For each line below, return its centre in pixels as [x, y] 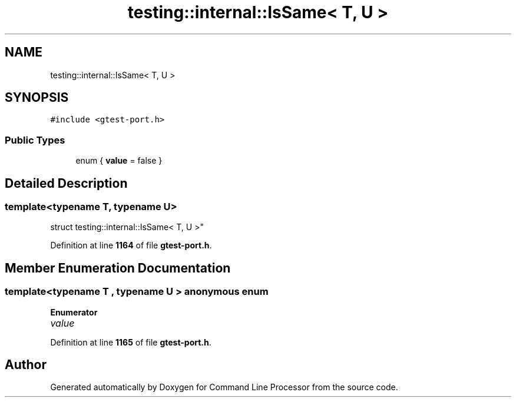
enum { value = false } [119, 161]
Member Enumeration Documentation [118, 268]
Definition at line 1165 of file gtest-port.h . [131, 342]
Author [26, 365]
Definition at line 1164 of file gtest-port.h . [131, 245]
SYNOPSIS [37, 98]
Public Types [35, 140]
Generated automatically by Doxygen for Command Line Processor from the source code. [224, 387]
